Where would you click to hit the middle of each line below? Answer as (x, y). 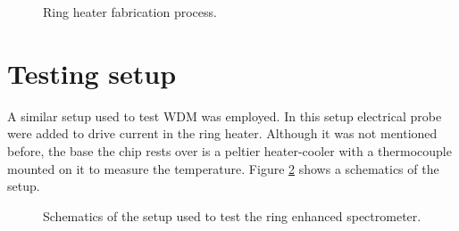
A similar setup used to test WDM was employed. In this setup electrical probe (225, 115)
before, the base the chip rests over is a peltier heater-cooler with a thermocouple (229, 150)
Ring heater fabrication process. (130, 12)
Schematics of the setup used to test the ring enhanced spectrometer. (232, 215)
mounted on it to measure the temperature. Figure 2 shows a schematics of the (223, 168)
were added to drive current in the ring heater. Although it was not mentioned (222, 133)
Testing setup (92, 73)
